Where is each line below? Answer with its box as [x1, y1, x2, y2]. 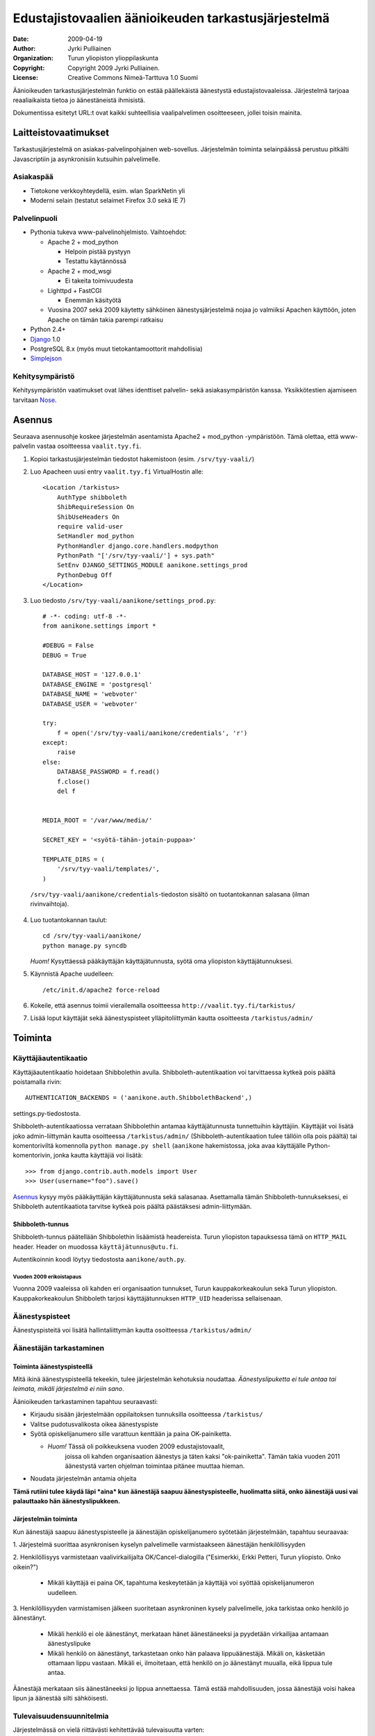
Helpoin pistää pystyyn [65, 247, 131, 256]
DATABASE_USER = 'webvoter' [42, 700, 138, 708]
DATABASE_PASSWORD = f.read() [56, 768, 160, 776]
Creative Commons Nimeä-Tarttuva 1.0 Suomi [67, 74, 198, 82]
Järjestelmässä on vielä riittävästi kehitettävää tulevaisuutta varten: [12, 1726, 205, 1734]
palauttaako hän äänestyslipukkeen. [12, 1497, 121, 1505]
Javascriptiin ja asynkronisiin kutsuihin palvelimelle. [12, 155, 160, 163]
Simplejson [30, 354, 62, 362]
